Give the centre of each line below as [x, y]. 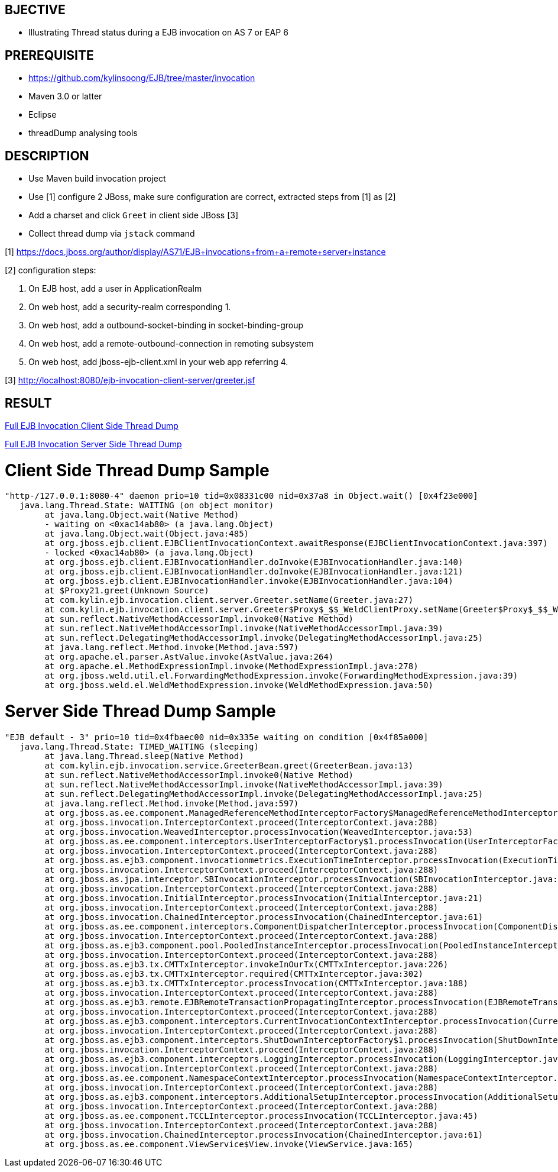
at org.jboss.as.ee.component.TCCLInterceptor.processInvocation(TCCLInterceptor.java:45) [261, 1116]
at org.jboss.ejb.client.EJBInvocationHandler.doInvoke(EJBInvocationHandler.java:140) [254, 562]
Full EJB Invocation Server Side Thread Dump [93, 444]
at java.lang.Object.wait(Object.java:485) [147, 534]
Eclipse [43, 115]
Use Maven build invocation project [97, 179]
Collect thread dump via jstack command [112, 234]
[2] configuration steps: [51, 270]
